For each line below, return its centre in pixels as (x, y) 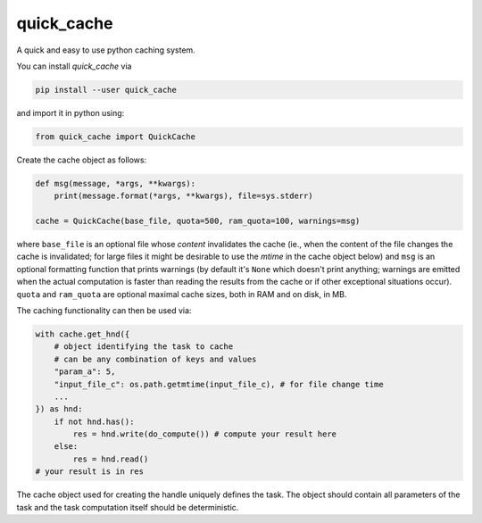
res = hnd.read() (111, 459)
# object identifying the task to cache (144, 347)
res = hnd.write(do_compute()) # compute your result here (205, 434)
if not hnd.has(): (94, 421)
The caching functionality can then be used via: (104, 310)
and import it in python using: (71, 112)
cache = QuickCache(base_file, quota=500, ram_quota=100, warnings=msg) (198, 221)
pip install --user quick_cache (106, 90)
